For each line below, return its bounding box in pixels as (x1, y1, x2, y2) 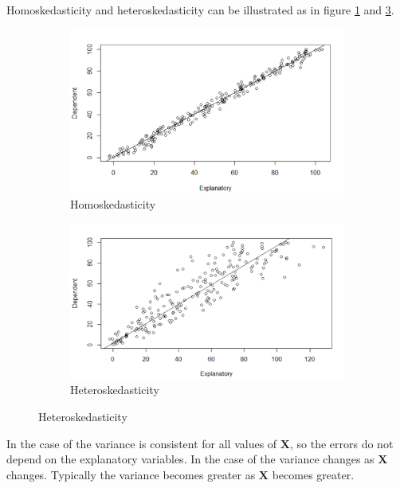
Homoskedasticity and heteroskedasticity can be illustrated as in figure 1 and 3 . (6, 2, 394, 18)
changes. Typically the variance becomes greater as (6, 466, 256, 482)
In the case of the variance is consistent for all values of (6, 435, 277, 451)
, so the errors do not (289, 435, 394, 451)
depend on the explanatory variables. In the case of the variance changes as (6, 451, 375, 467)
